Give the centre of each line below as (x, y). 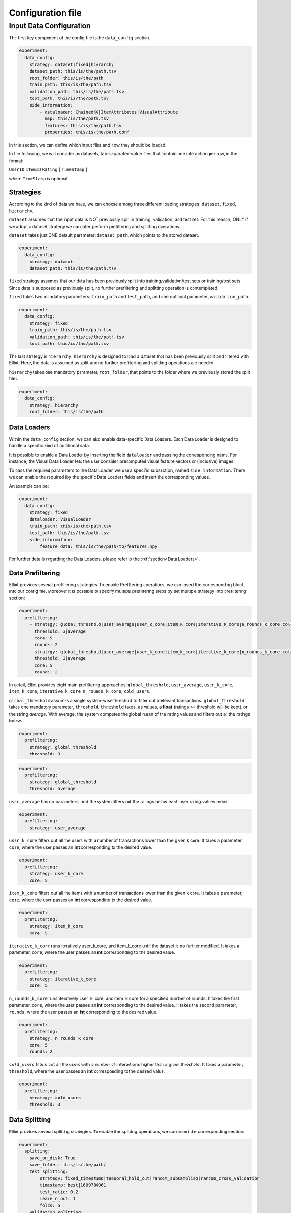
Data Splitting (30, 1120)
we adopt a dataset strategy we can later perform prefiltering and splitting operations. (95, 226)
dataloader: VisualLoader (60, 519)
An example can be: (29, 486)
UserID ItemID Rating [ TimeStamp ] (48, 169)
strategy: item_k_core (56, 926)
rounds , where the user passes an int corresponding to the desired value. (83, 1012)
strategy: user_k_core (56, 874)
